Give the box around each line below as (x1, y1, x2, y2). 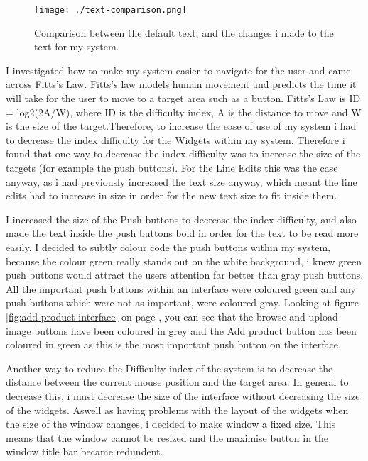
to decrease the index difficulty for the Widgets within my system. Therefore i (6, 132, 345, 147)
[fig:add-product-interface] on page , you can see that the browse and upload (6, 309, 338, 323)
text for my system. (34, 39, 119, 54)
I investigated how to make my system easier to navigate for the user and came (6, 62, 351, 77)
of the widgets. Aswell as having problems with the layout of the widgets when (6, 402, 349, 417)
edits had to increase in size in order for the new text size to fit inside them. (6, 188, 337, 203)
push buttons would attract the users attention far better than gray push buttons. (6, 267, 364, 282)
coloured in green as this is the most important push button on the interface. (6, 337, 341, 352)
